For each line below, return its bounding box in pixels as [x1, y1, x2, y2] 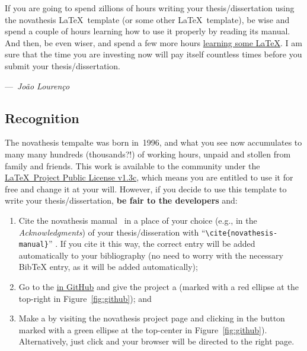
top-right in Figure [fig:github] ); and [18, 292, 152, 304]
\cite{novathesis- [205, 228, 278, 237]
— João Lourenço [5, 79, 70, 92]
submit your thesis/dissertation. [5, 59, 120, 72]
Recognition [5, 108, 79, 127]
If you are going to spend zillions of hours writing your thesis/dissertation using [5, 2, 295, 14]
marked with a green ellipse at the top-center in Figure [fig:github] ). [18, 323, 267, 336]
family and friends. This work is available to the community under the [5, 159, 260, 172]
